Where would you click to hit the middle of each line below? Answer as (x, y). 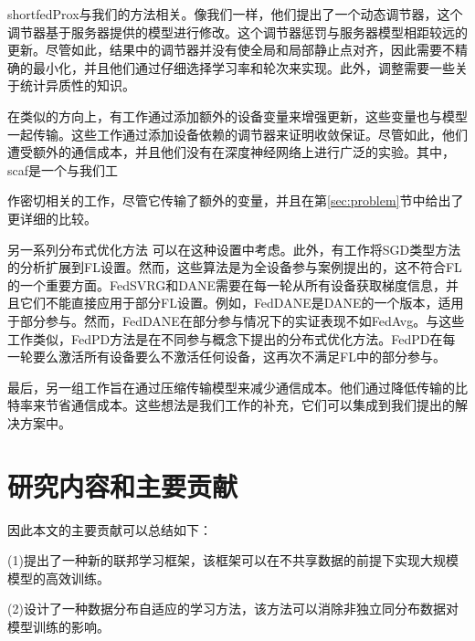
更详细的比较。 (52, 218)
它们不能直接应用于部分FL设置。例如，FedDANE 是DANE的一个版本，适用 (242, 303)
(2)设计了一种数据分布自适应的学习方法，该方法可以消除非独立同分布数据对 (233, 609)
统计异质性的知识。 (77, 85)
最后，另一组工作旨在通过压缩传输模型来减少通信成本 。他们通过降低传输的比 (237, 387)
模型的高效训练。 (58, 578)
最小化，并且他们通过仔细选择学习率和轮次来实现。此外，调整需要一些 (243, 67)
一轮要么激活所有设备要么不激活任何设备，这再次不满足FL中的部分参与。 (227, 357)
